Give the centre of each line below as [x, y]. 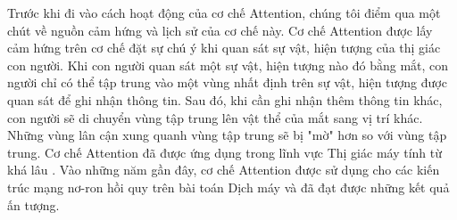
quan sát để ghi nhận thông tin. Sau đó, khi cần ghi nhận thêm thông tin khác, [225, 99]
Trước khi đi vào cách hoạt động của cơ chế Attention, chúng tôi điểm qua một [224, 12]
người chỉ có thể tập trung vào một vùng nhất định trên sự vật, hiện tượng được [227, 82]
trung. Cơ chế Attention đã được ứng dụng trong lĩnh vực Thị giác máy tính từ [225, 152]
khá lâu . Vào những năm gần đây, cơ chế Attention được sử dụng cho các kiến [224, 170]
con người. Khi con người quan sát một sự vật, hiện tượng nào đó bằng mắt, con [228, 65]
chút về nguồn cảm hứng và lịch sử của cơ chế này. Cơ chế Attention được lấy [220, 30]
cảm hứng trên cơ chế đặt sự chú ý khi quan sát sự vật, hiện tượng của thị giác [224, 48]
